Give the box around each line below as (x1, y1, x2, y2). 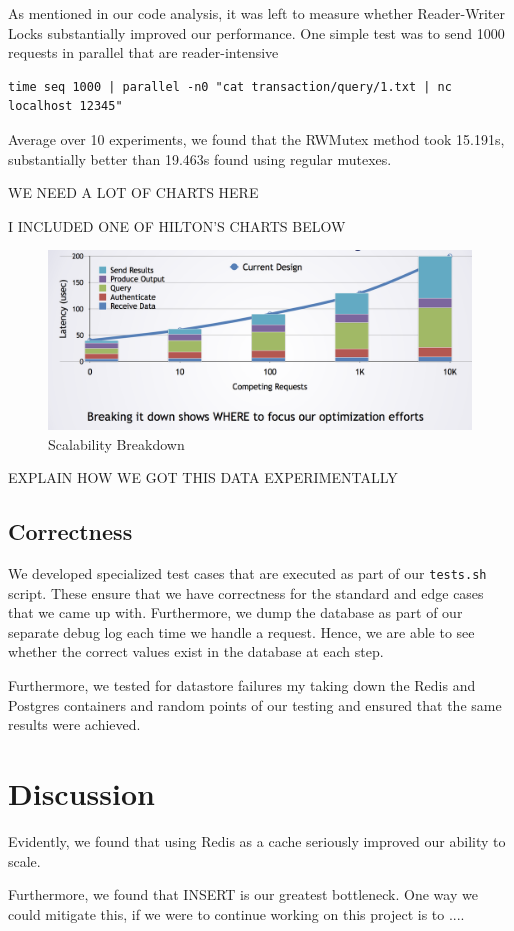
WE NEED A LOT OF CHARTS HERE (8, 182, 259, 203)
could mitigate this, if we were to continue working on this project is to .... (8, 903, 465, 924)
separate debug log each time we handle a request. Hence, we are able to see (8, 621, 475, 642)
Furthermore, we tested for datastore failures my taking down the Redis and (8, 675, 476, 696)
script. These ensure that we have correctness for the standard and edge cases (8, 582, 484, 603)
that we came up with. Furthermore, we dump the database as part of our (8, 602, 463, 623)
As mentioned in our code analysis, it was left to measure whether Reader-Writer (8, 3, 505, 23)
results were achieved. (8, 714, 141, 735)
